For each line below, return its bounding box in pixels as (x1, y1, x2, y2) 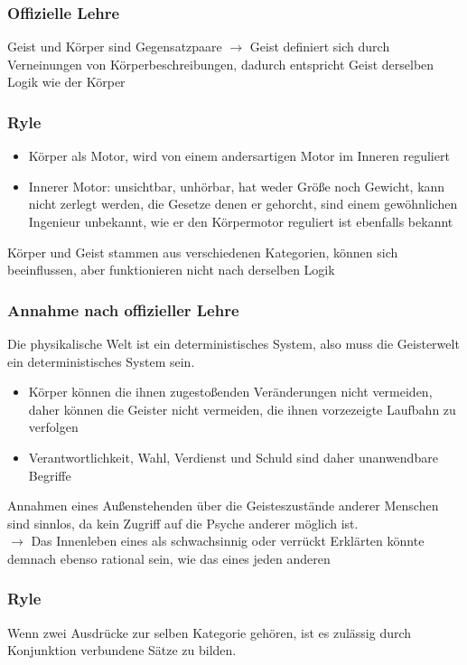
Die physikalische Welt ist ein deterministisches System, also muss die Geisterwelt (7, 334, 460, 352)
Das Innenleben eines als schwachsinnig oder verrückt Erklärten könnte (31, 531, 425, 550)
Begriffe (28, 465, 71, 484)
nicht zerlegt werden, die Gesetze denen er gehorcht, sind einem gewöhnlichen (28, 194, 458, 213)
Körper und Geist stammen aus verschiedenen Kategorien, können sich (7, 242, 398, 261)
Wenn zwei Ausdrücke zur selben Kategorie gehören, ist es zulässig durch (7, 623, 412, 642)
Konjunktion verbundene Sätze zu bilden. (7, 641, 237, 660)
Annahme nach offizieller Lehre (7, 298, 239, 321)
